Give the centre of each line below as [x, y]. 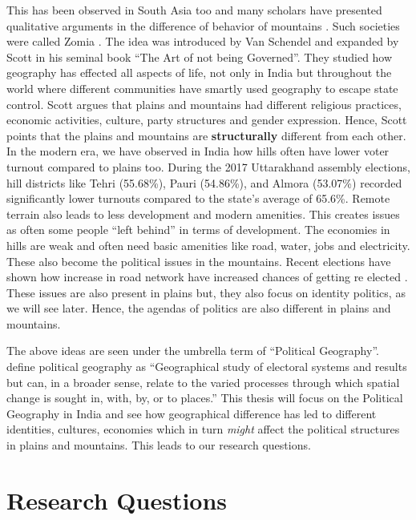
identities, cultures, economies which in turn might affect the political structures [203, 429]
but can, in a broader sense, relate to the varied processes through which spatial [203, 382]
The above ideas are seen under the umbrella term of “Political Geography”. [193, 351]
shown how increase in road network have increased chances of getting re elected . [207, 277]
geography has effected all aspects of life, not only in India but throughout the [199, 73]
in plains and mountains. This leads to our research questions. [159, 445]
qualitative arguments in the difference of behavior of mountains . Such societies [203, 25]
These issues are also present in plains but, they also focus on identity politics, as [206, 292]
